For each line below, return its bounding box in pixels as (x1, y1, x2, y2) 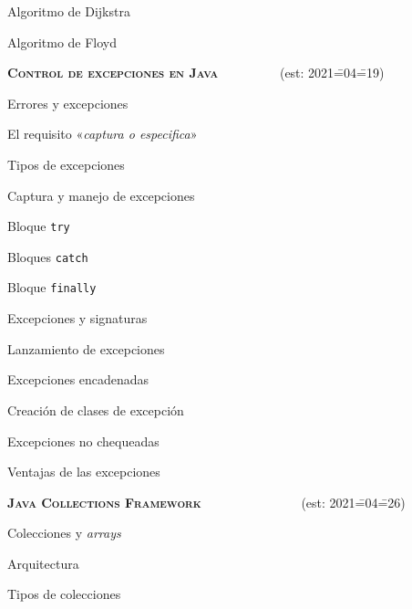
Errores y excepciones (7, 93, 129, 112)
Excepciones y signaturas (7, 309, 148, 328)
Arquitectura (7, 553, 79, 572)
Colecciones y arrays (7, 523, 121, 542)
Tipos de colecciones (7, 584, 121, 604)
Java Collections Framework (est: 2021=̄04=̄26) (7, 492, 406, 511)
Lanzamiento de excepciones (7, 339, 165, 358)
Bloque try (7, 216, 70, 236)
